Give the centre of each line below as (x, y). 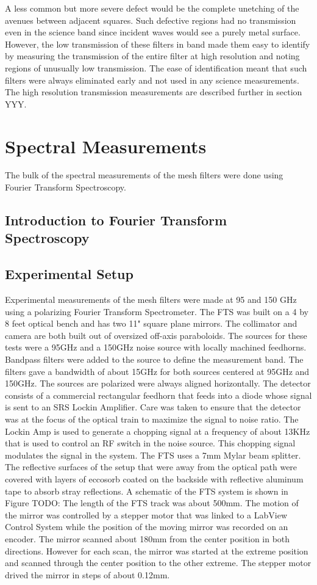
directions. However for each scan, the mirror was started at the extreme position (157, 550)
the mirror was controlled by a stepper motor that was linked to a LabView (146, 514)
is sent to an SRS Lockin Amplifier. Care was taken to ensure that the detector (153, 407)
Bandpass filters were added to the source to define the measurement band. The (154, 359)
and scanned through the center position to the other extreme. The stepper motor (158, 563)
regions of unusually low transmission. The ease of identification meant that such (156, 67)
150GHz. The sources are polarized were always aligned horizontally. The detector (158, 383)
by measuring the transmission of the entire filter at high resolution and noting (152, 56)
